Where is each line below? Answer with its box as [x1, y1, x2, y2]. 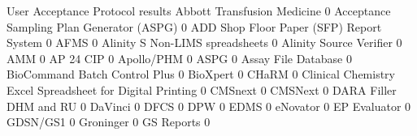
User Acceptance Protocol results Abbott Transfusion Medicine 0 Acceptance [7, 2, 391, 19]
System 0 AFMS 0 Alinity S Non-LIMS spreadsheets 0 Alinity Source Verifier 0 [7, 34, 402, 51]
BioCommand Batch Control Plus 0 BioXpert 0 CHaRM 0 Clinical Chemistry [7, 66, 396, 83]
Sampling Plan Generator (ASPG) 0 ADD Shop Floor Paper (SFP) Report [7, 18, 382, 35]
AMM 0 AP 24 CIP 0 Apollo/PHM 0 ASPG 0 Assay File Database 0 [7, 49, 352, 66]
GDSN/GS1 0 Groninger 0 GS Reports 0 [7, 113, 211, 130]
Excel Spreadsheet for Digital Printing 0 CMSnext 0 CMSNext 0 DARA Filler [7, 81, 397, 98]
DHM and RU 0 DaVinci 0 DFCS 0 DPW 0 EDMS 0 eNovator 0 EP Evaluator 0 [7, 97, 411, 114]
